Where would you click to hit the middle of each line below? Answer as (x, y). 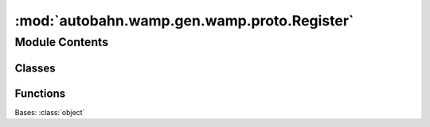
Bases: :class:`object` (50, 112)
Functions (40, 93)
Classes (35, 68)
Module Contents (62, 42)
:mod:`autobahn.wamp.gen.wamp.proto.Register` (184, 21)
